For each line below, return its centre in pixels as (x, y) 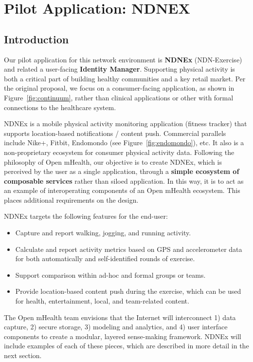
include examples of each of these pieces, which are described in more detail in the (126, 346)
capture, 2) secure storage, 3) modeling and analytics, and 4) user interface (116, 327)
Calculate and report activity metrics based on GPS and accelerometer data (129, 249)
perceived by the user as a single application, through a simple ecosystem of (122, 171)
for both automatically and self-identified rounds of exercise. (105, 258)
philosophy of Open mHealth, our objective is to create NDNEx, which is (113, 162)
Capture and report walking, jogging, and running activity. (103, 233)
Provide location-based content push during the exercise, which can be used (128, 291)
